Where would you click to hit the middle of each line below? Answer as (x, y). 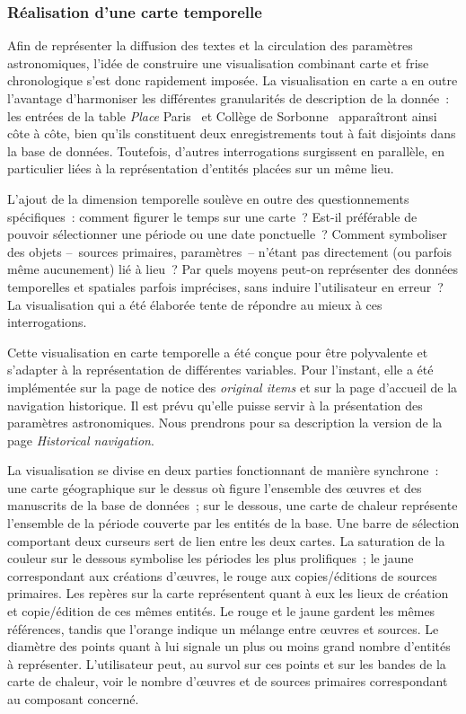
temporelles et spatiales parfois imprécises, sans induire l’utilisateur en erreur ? (225, 286)
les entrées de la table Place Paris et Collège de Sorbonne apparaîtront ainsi (222, 115)
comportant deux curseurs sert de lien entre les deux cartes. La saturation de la (226, 540)
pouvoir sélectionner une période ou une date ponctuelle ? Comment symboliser (227, 234)
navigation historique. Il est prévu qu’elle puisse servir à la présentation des (215, 405)
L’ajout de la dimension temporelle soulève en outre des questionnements (208, 198)
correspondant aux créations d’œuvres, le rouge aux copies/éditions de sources (222, 575)
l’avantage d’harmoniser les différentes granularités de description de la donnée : (229, 98)
